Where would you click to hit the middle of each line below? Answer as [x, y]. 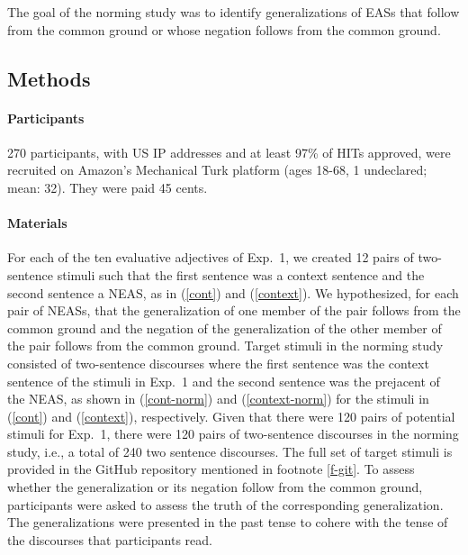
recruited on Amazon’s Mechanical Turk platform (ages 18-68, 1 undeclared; [217, 170]
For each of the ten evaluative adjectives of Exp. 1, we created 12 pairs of [211, 257]
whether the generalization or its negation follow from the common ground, [215, 487]
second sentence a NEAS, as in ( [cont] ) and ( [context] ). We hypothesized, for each [233, 292]
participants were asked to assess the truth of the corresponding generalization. [225, 504]
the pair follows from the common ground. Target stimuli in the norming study [225, 346]
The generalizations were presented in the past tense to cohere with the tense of [228, 522]
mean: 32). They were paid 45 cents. [108, 187]
